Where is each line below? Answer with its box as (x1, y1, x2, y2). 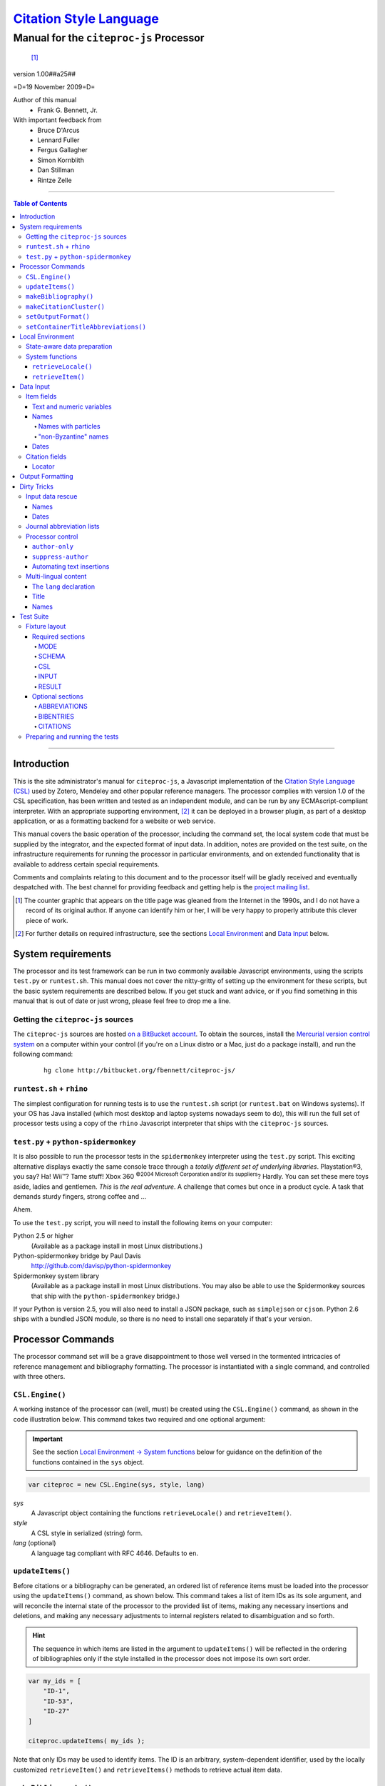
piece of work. (26, 916, 68, 924)
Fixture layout (26, 622, 66, 631)
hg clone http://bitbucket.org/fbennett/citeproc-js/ (43, 1067, 235, 1074)
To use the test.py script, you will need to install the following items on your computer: (13, 1218, 272, 1227)
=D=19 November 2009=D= (13, 82, 96, 91)
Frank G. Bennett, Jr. (37, 106, 98, 114)
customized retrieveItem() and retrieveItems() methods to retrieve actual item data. (13, 1765, 282, 1774)
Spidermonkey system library (13, 1272, 100, 1280)
